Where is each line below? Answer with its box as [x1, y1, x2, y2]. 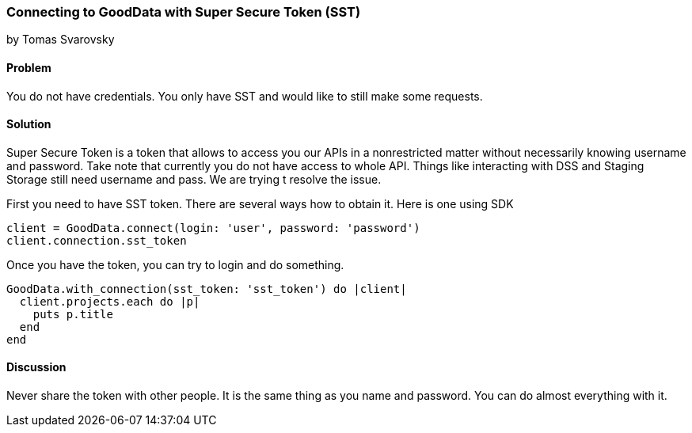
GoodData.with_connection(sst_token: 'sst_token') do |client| [6, 282, 407, 295]
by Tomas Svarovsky [6, 32, 115, 47]
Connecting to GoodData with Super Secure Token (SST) [6, 4, 361, 20]
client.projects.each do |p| [19, 294, 200, 308]
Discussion [6, 360, 67, 374]
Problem [6, 60, 51, 74]
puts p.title [32, 307, 113, 321]
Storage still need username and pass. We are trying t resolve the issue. [6, 172, 382, 186]
